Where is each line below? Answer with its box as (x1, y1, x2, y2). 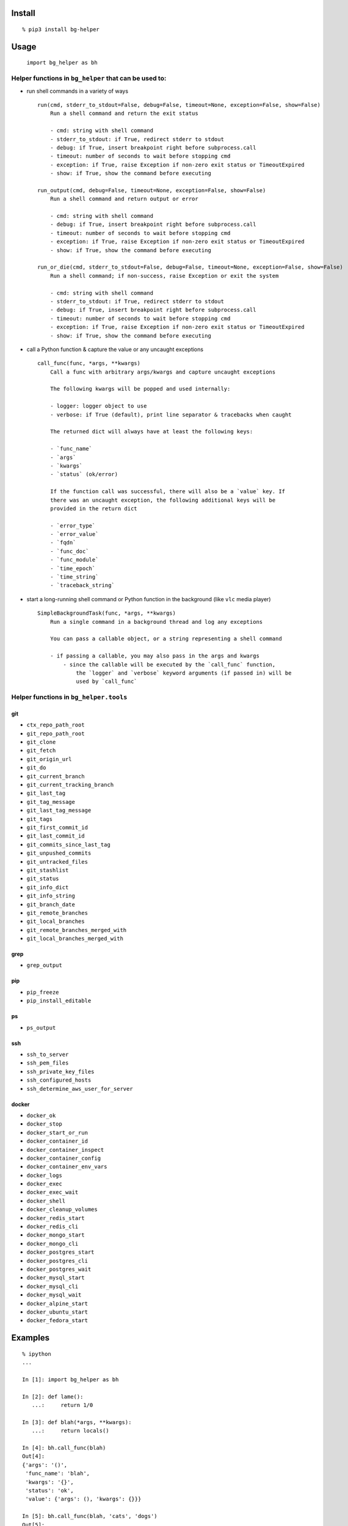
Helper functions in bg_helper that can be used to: (11, 74, 167, 82)
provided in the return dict (49, 505, 137, 512)
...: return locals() (31, 1427, 109, 1434)
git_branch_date (26, 901, 76, 908)
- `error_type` (49, 522, 96, 529)
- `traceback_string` (49, 582, 115, 589)
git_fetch (26, 747, 56, 754)
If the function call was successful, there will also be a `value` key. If (49, 488, 286, 495)
